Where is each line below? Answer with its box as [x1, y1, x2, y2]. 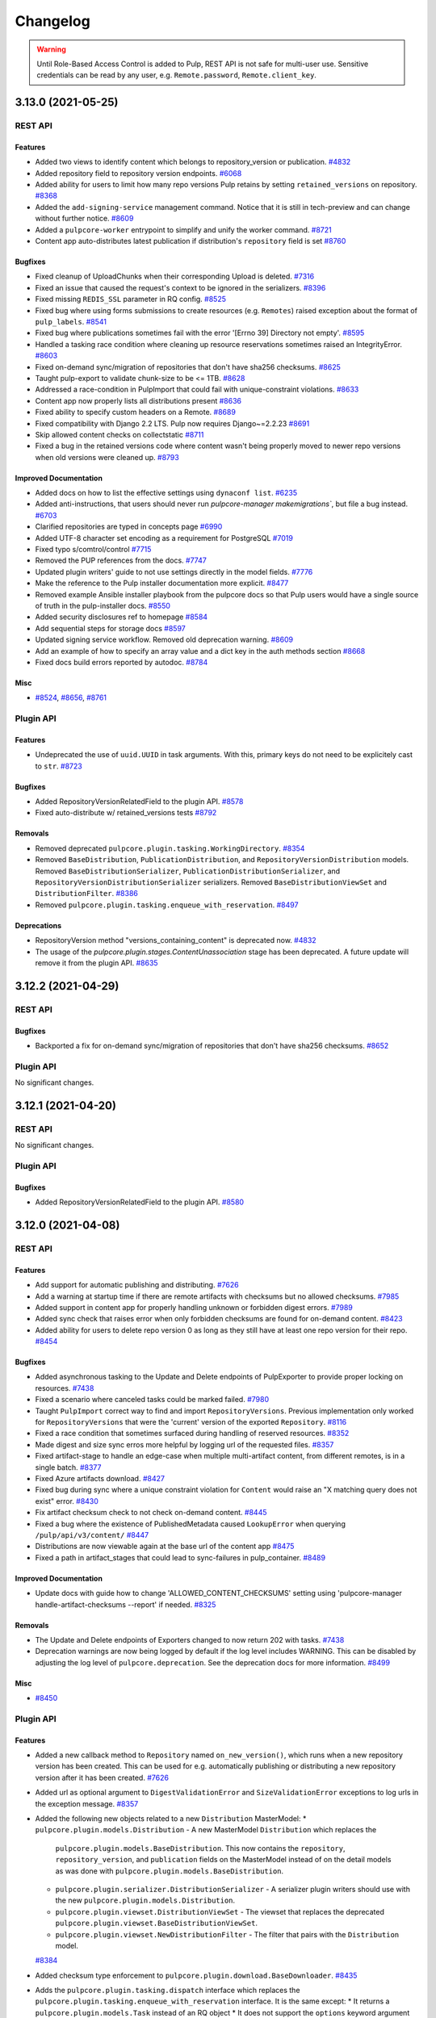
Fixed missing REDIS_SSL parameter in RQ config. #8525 [35, 295, 226, 304]
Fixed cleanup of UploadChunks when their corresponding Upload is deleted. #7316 [35, 271, 315, 282]
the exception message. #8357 [35, 1798, 139, 1808]
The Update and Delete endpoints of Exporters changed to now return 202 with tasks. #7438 [35, 1635, 345, 1644]
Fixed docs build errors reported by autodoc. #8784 [35, 657, 208, 667]
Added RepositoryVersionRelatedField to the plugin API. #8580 [35, 1197, 245, 1207]
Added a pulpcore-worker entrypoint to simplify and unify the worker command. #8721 [35, 224, 332, 234]
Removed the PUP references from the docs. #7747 [35, 555, 208, 565]
